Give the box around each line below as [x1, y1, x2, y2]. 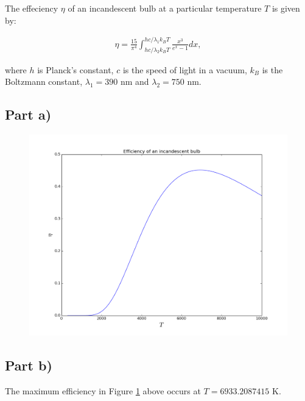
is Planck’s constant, [37, 63, 114, 76]
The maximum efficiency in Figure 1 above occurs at [5, 384, 201, 397]
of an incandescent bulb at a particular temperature [68, 2, 262, 14]
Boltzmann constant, [5, 75, 83, 88]
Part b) [5, 355, 52, 374]
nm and [120, 75, 149, 88]
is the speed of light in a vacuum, [122, 63, 247, 76]
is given [272, 2, 300, 14]
